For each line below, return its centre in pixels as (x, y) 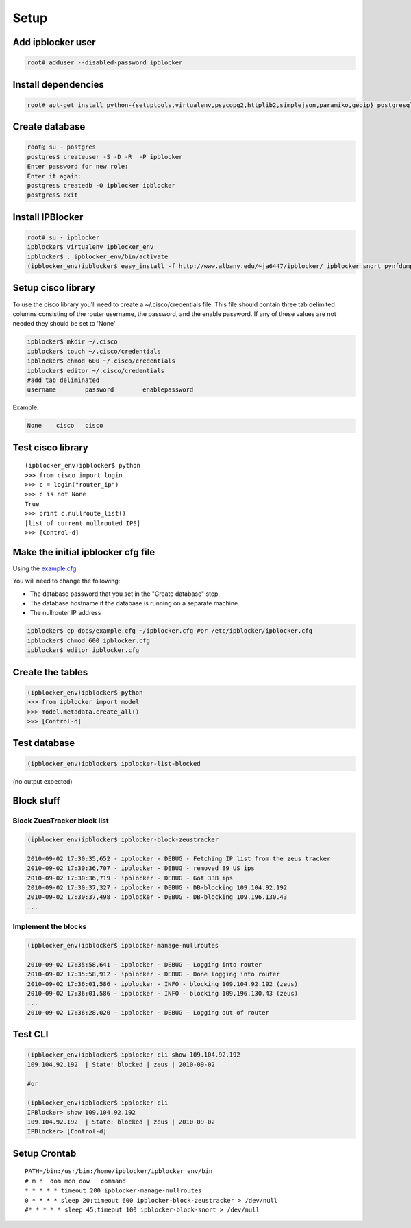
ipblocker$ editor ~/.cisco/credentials (96, 371)
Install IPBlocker (48, 217)
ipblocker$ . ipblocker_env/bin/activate (98, 256)
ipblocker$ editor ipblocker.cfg (83, 650)
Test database (44, 743)
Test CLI (30, 1034)
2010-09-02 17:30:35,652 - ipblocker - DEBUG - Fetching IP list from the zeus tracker (179, 858)
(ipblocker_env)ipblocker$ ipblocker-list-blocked (114, 763)
